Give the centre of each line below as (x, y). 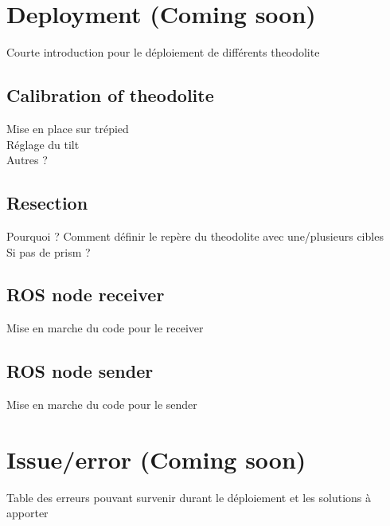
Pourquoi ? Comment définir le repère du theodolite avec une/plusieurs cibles (195, 236)
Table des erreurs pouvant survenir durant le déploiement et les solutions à (189, 497)
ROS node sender (80, 371)
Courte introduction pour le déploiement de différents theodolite (163, 52)
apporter (27, 513)
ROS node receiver (86, 294)
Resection (47, 203)
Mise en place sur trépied (68, 128)
